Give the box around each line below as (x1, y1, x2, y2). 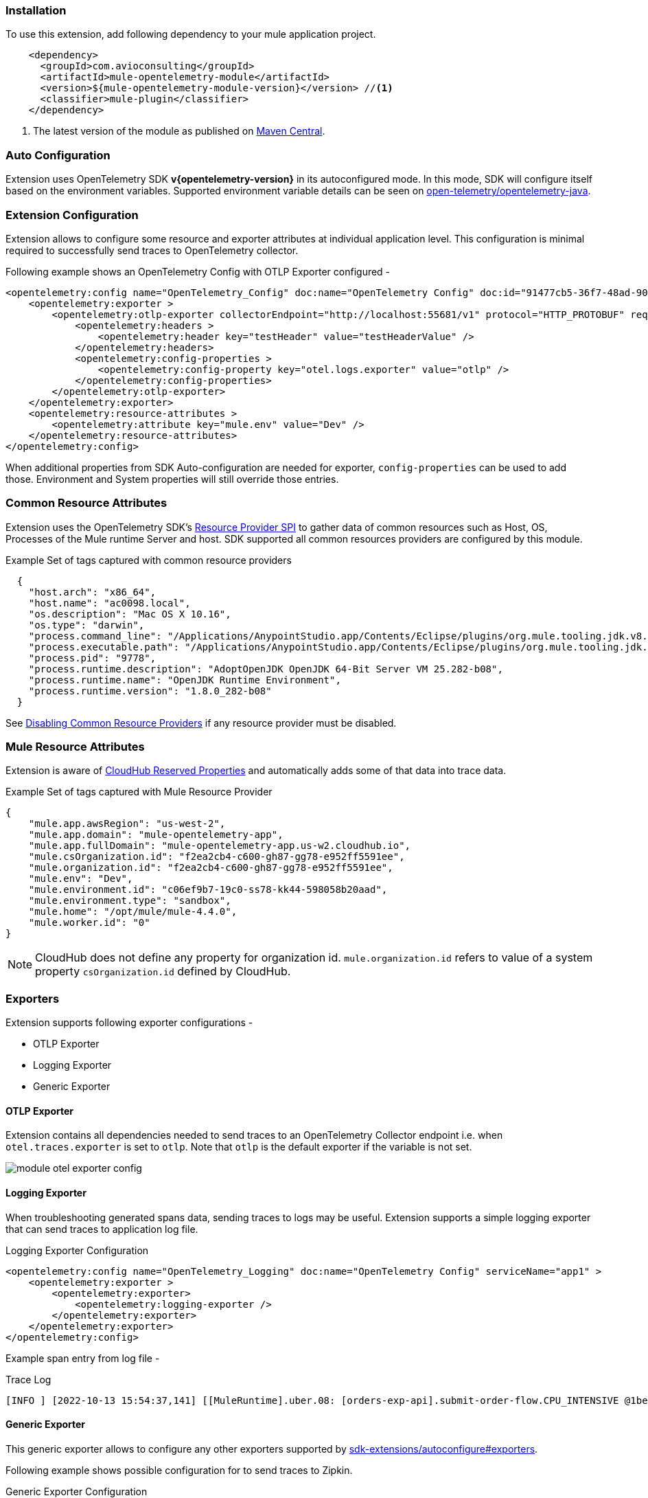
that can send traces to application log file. (5, 1223, 198, 1235)
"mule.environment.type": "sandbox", (28, 895, 231, 907)
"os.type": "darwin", (28, 619, 145, 631)
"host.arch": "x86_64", (28, 586, 157, 598)
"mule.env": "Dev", (28, 873, 133, 885)
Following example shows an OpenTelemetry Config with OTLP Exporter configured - (5, 265, 391, 277)
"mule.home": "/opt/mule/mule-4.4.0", (28, 906, 238, 918)
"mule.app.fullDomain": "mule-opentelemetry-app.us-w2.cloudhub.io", (28, 840, 411, 852)
